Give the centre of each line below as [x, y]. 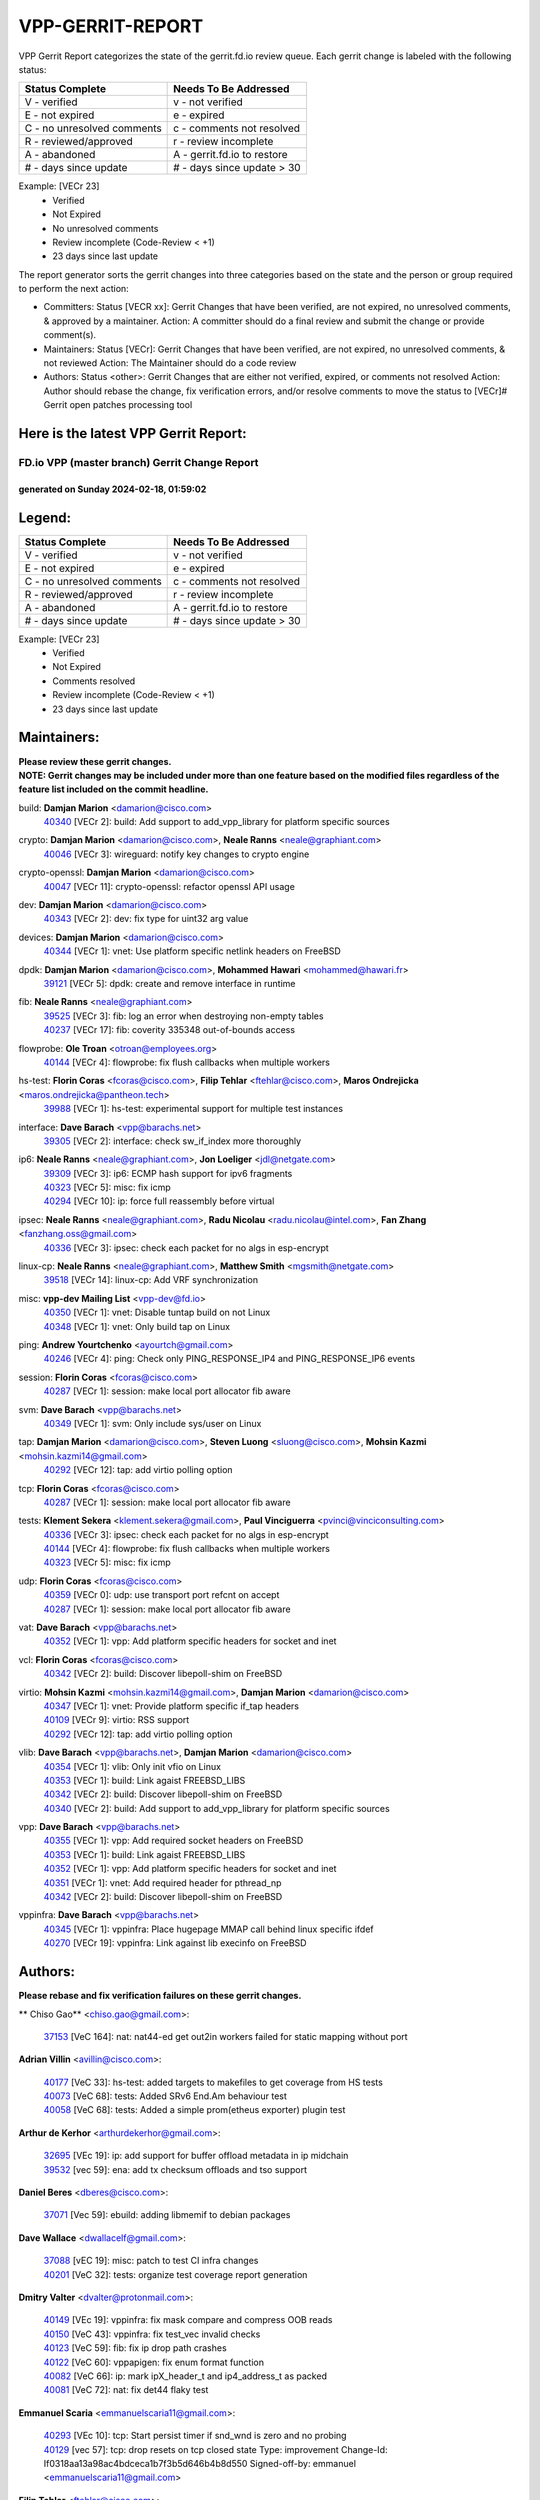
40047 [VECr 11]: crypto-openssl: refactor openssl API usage [169, 886]
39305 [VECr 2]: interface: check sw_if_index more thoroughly [172, 1141]
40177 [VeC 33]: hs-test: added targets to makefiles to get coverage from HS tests [213, 2082]
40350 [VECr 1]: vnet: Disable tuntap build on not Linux [157, 1312]
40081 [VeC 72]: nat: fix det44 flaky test [126, 2390]
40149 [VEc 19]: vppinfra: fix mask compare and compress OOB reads [188, 2320]
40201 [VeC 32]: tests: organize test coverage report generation [175, 2274]
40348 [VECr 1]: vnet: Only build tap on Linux [136, 1326]
